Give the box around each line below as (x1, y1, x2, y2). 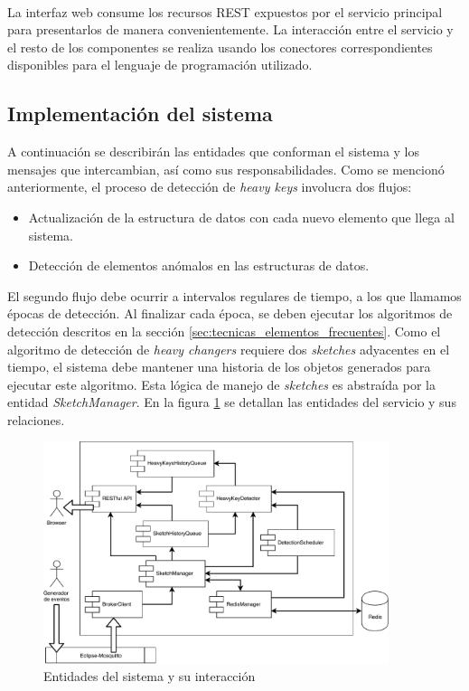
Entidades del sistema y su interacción (43, 667, 256, 686)
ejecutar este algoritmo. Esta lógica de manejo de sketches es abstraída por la (7, 374, 436, 393)
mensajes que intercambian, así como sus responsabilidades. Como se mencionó (7, 159, 445, 178)
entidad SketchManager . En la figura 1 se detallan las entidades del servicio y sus (7, 393, 456, 412)
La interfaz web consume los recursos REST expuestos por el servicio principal (7, 2, 443, 21)
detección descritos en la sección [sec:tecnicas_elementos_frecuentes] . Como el (7, 321, 441, 340)
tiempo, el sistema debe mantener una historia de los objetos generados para (7, 357, 431, 376)
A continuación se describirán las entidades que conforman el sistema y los (7, 142, 420, 161)
